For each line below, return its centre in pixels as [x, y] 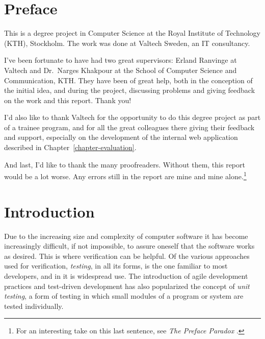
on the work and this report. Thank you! [68, 100]
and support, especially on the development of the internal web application [121, 137]
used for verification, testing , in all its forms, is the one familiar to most [116, 266]
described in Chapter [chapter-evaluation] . [70, 147]
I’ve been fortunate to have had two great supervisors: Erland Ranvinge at [121, 60]
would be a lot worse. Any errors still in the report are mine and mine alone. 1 [125, 175]
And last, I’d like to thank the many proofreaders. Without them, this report [125, 164]
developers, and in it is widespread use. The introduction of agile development [126, 276]
